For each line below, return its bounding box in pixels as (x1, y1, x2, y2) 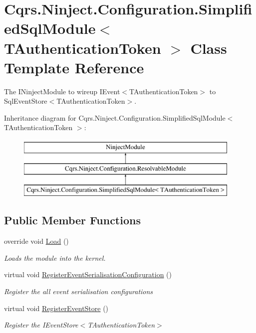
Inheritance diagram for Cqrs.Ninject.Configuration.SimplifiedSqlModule (4, 112, 226, 123)
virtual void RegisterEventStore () (4, 303, 109, 313)
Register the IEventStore (4, 320, 78, 330)
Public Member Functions (4, 212, 141, 228)
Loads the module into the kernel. (4, 252, 106, 263)
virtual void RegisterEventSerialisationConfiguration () (4, 269, 172, 280)
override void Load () (4, 236, 69, 246)
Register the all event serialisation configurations (4, 286, 153, 297)
